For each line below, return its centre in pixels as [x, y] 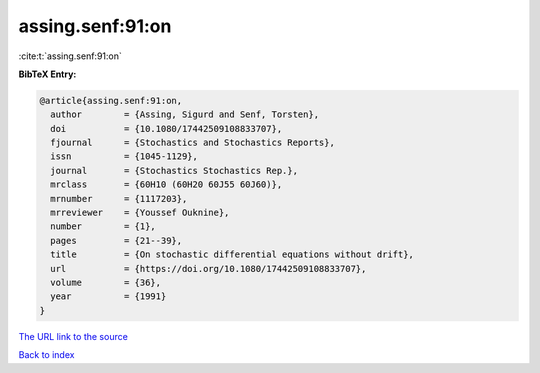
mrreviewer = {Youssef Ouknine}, [140, 213]
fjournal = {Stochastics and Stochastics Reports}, [192, 143]
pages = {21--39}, [116, 240]
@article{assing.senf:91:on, [111, 100]
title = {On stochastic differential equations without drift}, [232, 254]
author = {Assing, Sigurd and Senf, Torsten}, [185, 114]
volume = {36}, [106, 282]
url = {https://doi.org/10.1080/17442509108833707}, [208, 268]
